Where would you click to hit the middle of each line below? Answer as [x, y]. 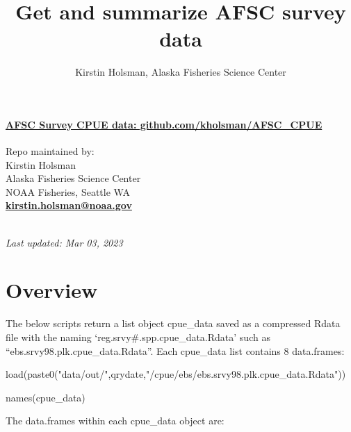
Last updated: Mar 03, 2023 [64, 242]
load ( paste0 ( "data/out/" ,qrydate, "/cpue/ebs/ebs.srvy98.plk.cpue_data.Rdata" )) [176, 374]
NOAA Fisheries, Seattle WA [68, 191]
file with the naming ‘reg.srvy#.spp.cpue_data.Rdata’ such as [138, 337]
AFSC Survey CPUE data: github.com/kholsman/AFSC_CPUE [164, 124]
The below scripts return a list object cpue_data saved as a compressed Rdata [173, 323]
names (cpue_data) [46, 397]
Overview [52, 290]
